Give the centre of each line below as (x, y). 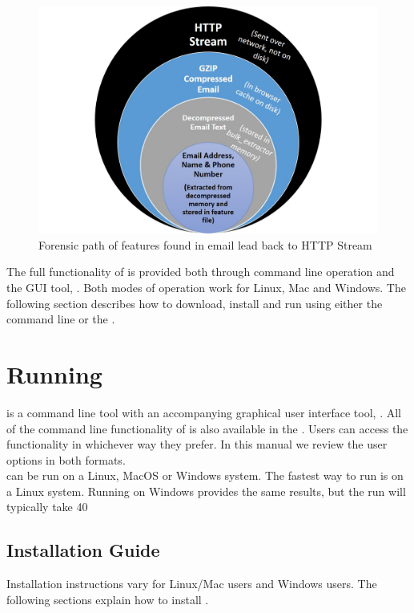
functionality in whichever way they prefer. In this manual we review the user (197, 444)
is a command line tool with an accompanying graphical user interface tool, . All (204, 412)
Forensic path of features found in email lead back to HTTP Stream (205, 244)
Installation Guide (83, 550)
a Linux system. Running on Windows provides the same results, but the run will (206, 491)
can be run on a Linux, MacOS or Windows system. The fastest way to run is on (205, 475)
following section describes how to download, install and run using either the (195, 303)
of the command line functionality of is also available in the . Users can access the (207, 428)
